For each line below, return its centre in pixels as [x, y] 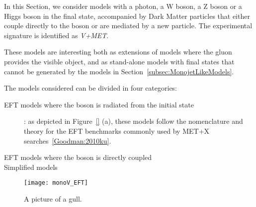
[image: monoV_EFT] [56, 183]
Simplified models [31, 167]
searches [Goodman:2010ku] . [68, 140]
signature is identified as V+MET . [56, 35]
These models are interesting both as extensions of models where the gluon [118, 52]
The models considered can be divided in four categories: [91, 88]
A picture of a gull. [53, 198]
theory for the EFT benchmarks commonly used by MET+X [117, 130]
